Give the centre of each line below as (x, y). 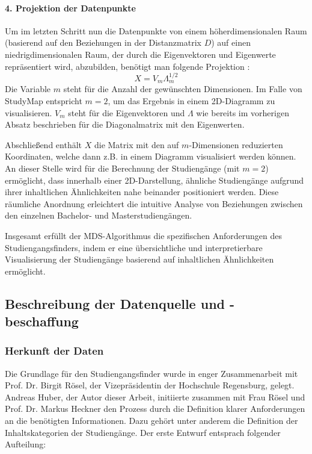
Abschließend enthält (44, 144)
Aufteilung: (26, 444)
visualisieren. (29, 112)
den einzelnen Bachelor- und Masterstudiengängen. (99, 215)
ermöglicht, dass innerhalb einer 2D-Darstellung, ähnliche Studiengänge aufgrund (154, 180)
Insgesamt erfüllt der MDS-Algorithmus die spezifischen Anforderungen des (143, 235)
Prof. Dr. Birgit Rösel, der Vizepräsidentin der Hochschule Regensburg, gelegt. (150, 385)
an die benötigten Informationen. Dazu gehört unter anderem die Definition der (151, 421)
